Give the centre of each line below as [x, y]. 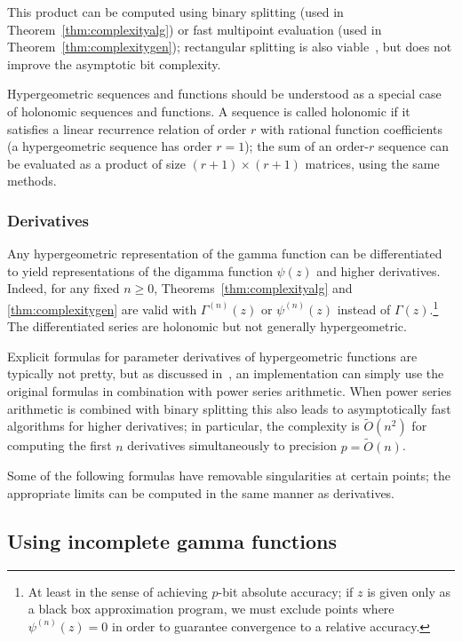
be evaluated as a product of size [96, 163]
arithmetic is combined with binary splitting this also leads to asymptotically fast [229, 408]
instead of [364, 309]
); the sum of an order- [307, 146]
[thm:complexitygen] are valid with [102, 309]
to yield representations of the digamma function [140, 270]
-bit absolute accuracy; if [286, 591]
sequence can [413, 146]
